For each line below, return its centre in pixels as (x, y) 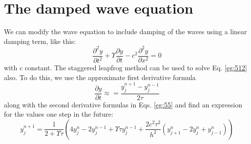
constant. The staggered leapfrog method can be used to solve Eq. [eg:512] (136, 68)
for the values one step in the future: (59, 114)
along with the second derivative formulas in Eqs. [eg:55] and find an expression (123, 104)
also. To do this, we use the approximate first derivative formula (100, 77)
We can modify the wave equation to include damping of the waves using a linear (125, 31)
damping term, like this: (40, 41)
